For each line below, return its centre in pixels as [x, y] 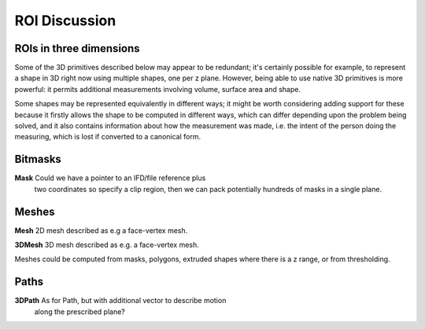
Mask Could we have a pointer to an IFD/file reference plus [110, 178]
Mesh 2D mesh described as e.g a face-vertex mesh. [101, 230]
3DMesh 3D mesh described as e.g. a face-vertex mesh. [107, 245]
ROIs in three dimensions [78, 48]
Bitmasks [38, 159]
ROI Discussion [65, 20]
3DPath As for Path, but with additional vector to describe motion [120, 301]
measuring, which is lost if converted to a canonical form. [107, 137]
